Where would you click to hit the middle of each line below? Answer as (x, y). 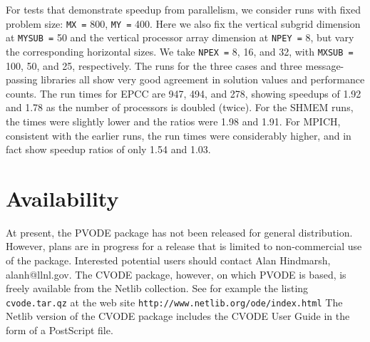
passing (22, 79)
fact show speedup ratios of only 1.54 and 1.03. (108, 149)
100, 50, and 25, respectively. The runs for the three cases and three (154, 65)
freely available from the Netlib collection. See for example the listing (157, 288)
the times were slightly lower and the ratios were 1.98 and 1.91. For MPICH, (173, 121)
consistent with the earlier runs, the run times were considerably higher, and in (179, 135)
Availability (62, 198)
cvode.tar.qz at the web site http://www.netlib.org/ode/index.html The (174, 302)
